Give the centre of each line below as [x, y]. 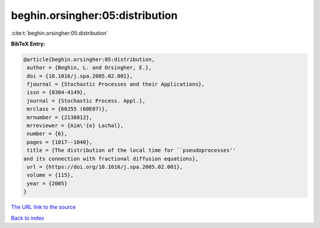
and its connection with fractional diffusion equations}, [111, 159]
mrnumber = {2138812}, [60, 117]
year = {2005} [47, 183]
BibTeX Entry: [28, 44]
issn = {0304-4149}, [57, 92]
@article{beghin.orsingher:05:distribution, [89, 59]
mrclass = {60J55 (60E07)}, [68, 109]
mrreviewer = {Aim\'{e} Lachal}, [75, 126]
